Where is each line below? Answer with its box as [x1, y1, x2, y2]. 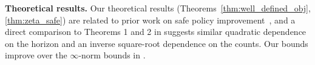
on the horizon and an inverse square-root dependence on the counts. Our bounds [5, 37, 308, 49]
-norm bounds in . [78, 49, 146, 61]
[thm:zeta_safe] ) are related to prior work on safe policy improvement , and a [5, 13, 296, 26]
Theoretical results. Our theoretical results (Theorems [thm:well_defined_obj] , [5, 2, 311, 14]
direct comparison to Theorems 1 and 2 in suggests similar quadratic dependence [5, 25, 307, 38]
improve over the [5, 49, 67, 61]
